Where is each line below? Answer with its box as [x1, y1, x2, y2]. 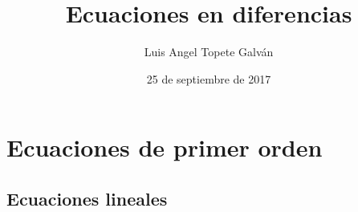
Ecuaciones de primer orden [6, 131, 323, 164]
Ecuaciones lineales [6, 185, 168, 210]
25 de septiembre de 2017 [146, 70, 271, 87]
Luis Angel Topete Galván [144, 43, 274, 60]
